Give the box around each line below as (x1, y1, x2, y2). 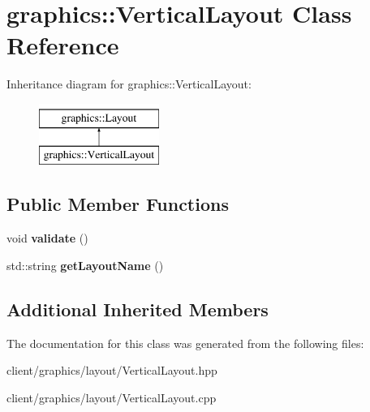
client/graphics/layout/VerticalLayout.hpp (6, 362, 217, 379)
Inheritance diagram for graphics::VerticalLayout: (6, 75, 252, 92)
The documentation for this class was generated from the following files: (6, 334, 364, 351)
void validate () (6, 230, 88, 247)
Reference (6, 28, 119, 62)
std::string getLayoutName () (6, 256, 164, 273)
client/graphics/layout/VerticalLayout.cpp (6, 388, 217, 406)
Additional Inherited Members (6, 296, 269, 321)
